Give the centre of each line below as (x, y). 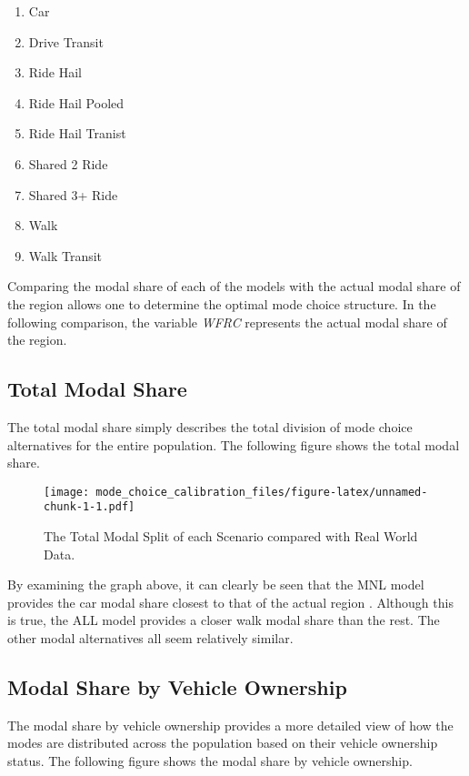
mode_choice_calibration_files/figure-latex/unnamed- (262, 492)
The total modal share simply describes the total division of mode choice (210, 426)
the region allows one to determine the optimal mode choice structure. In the (222, 303)
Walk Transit (65, 255)
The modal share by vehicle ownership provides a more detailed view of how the (230, 725)
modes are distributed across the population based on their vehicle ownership (223, 743)
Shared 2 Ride (68, 163)
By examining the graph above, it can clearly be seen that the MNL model (216, 585)
